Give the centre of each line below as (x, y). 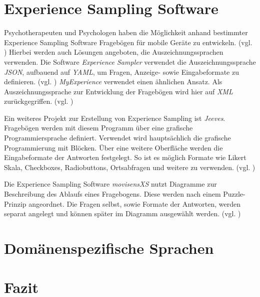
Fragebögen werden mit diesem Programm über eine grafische (98, 128)
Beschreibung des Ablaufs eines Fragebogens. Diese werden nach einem (112, 194)
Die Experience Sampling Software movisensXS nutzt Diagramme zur (110, 184)
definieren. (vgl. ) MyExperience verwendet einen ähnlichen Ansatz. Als (113, 82)
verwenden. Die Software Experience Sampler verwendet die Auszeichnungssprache (130, 61)
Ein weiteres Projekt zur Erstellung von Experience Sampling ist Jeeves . (115, 118)
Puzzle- (234, 194)
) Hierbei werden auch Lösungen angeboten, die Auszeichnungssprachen (114, 52)
